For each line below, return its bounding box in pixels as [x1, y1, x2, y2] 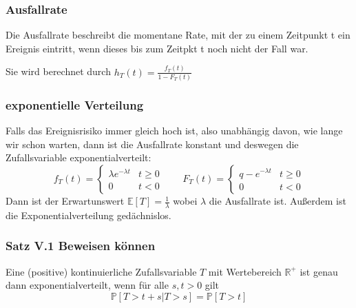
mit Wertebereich [208, 264, 282, 278]
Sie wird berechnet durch [6, 64, 111, 79]
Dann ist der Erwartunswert [6, 194, 125, 208]
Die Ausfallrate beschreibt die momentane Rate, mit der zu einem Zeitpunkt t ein [6, 28, 350, 42]
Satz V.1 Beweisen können [6, 237, 156, 254]
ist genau [300, 264, 338, 278]
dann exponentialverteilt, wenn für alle [6, 278, 169, 292]
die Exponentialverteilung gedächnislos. [6, 207, 171, 222]
